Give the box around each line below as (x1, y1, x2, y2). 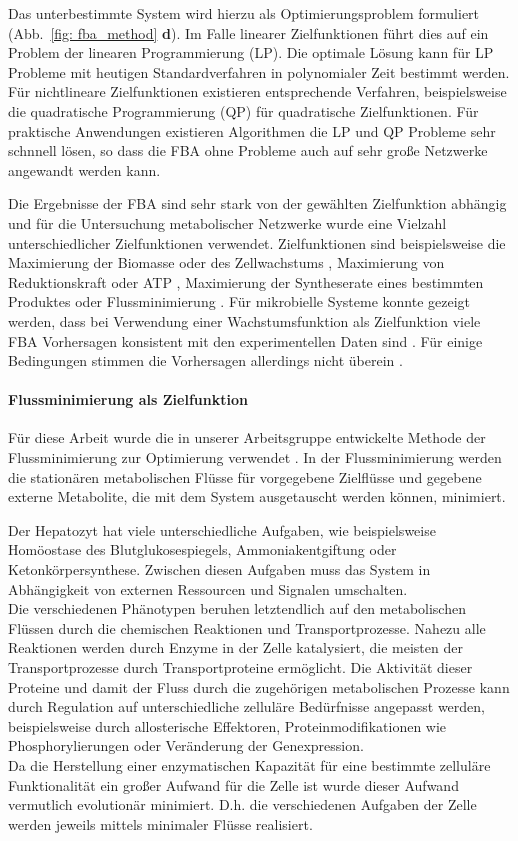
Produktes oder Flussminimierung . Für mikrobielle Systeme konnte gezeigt (8, 291, 471, 312)
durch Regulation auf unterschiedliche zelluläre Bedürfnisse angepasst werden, (8, 696, 485, 717)
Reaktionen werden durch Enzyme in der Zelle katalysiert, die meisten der (8, 637, 463, 658)
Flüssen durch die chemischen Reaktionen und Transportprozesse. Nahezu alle (8, 617, 486, 638)
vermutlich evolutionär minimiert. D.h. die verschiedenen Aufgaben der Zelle (8, 794, 477, 815)
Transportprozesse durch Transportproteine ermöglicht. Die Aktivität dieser (8, 657, 473, 678)
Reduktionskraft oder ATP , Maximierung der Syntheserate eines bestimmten (8, 271, 484, 292)
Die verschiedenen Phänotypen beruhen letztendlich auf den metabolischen (8, 598, 466, 619)
